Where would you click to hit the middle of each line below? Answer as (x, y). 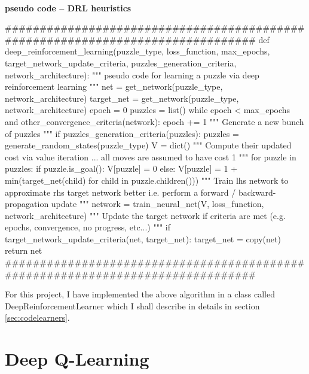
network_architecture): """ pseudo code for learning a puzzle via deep (132, 75)
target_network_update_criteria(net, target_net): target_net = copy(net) (143, 238)
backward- (257, 192)
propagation (27, 204)
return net (24, 250)
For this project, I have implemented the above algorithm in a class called (140, 294)
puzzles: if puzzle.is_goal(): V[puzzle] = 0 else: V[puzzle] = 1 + (121, 168)
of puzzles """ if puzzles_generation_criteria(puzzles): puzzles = (122, 133)
